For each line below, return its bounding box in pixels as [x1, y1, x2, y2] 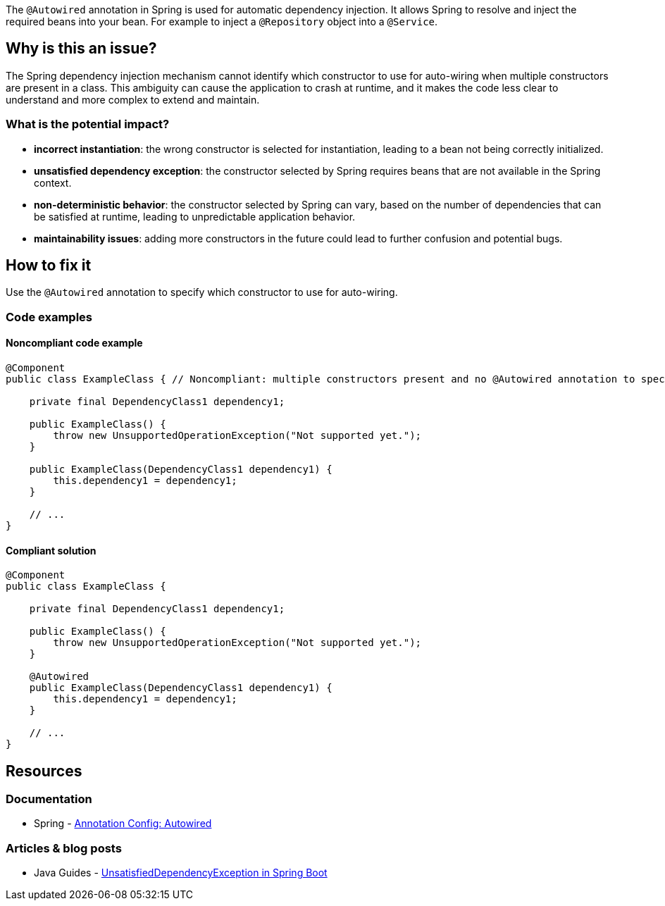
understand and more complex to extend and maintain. [6, 93, 260, 106]
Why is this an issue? [6, 39, 157, 58]
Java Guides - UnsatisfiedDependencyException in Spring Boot [34, 867, 328, 879]
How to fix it [6, 256, 92, 275]
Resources [6, 762, 82, 780]
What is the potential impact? [6, 117, 170, 132]
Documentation [6, 792, 92, 807]
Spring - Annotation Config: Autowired [34, 817, 212, 830]
